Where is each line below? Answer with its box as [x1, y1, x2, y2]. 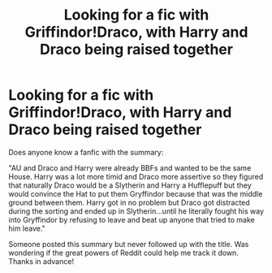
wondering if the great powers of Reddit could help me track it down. [8, 248, 240, 258]
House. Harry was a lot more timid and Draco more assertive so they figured [8, 171, 264, 181]
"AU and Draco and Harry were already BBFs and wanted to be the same [8, 162, 252, 172]
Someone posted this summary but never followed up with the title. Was [8, 239, 249, 249]
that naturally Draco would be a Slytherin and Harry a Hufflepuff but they [8, 180, 252, 190]
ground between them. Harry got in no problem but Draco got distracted [8, 197, 250, 207]
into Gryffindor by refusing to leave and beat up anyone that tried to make [8, 214, 255, 224]
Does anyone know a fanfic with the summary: [8, 147, 164, 157]
